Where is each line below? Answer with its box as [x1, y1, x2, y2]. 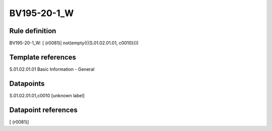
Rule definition [9, 27, 56, 35]
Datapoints [9, 79, 45, 88]
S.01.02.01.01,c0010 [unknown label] [9, 92, 85, 98]
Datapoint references [9, 105, 78, 114]
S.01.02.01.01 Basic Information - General [9, 66, 95, 72]
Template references [9, 53, 77, 61]
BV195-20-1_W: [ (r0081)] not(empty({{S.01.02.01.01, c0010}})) [9, 40, 139, 46]
